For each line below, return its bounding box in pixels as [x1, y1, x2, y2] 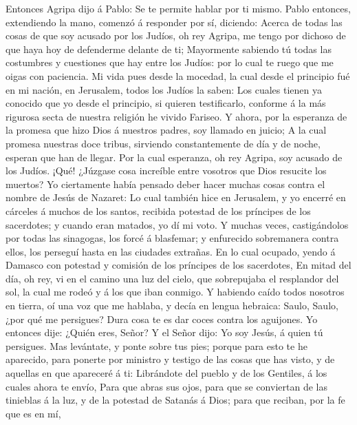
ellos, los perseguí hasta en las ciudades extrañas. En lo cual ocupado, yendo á [6, 244, 336, 258]
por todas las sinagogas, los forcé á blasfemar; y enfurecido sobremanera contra [6, 231, 339, 245]
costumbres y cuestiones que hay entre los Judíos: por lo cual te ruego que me [6, 55, 334, 70]
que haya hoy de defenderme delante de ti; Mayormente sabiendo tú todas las [6, 41, 332, 56]
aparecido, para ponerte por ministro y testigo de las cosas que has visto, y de [6, 352, 335, 366]
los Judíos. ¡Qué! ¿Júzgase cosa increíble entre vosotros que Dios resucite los [6, 163, 327, 178]
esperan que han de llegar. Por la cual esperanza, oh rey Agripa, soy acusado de [6, 149, 343, 164]
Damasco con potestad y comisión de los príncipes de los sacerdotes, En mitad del [6, 258, 351, 272]
